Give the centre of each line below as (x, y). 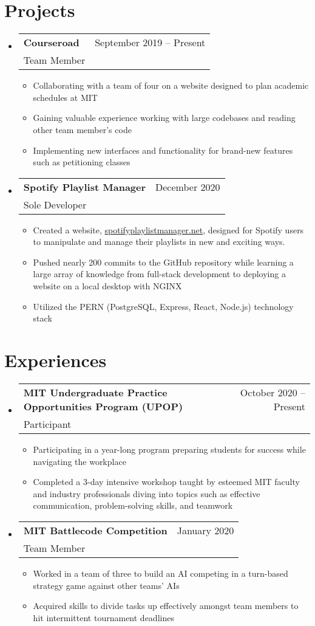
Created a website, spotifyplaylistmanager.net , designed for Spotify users (168, 229)
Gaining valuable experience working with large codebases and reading (164, 118)
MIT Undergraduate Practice (95, 392)
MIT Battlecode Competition (95, 530)
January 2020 (205, 530)
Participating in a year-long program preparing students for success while (169, 449)
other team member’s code (82, 129)
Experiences (56, 360)
